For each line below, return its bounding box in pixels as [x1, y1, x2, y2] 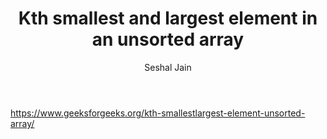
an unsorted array [91, 28, 245, 51]
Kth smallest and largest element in [18, 7, 318, 30]
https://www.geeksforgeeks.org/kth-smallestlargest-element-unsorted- [10, 107, 306, 119]
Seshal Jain [144, 61, 192, 73]
